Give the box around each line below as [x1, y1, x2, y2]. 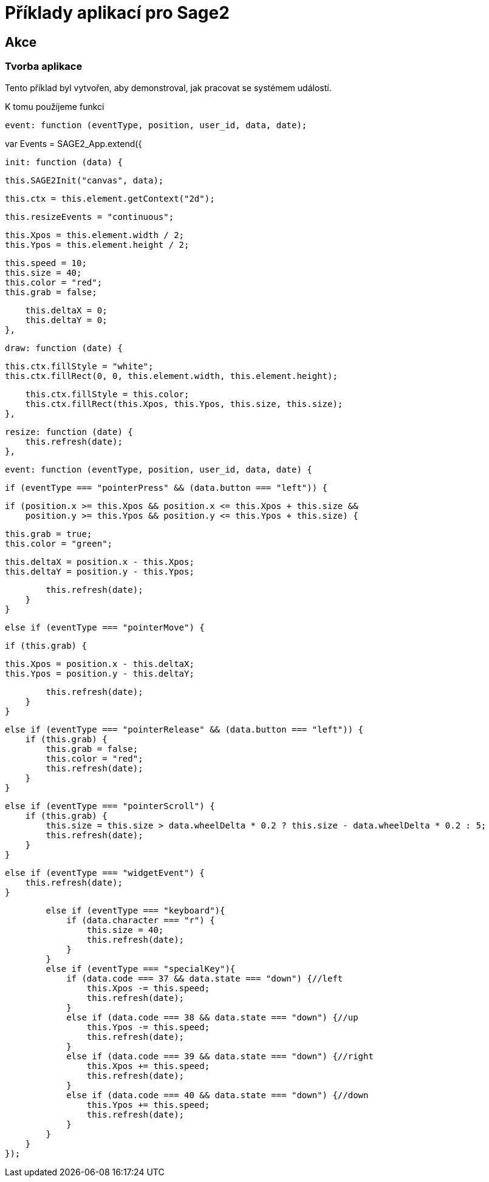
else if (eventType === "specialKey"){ [46, 963, 236, 974]
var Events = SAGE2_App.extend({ [5, 138, 142, 149]
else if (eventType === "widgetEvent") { [5, 867, 205, 878]
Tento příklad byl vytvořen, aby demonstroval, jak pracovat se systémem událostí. [5, 82, 332, 93]
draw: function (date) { [5, 343, 123, 353]
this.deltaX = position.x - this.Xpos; [5, 556, 194, 567]
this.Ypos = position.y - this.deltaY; [5, 668, 194, 678]
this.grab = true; [5, 528, 92, 539]
